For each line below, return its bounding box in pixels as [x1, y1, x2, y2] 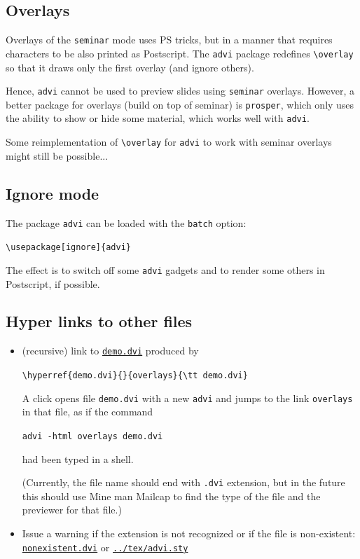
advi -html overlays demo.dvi [22, 431, 163, 441]
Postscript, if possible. [6, 276, 100, 291]
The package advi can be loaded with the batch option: [6, 215, 247, 230]
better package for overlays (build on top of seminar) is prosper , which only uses [6, 97, 354, 111]
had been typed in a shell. [22, 451, 134, 466]
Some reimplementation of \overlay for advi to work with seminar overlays [6, 134, 332, 149]
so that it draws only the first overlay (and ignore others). [6, 60, 254, 74]
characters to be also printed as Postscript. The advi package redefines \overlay [6, 46, 354, 60]
